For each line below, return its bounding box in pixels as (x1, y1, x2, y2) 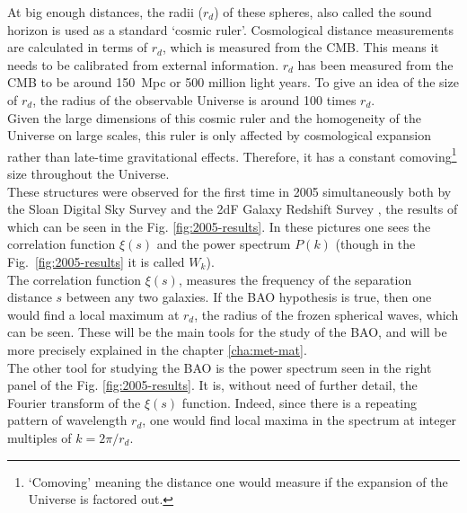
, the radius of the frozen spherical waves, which (194, 305, 459, 323)
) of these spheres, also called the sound (214, 3, 432, 21)
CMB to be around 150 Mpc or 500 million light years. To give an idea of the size (7, 73, 459, 92)
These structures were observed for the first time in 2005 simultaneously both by (7, 181, 452, 200)
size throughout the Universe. (7, 164, 170, 182)
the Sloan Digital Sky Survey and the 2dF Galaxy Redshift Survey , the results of (7, 199, 458, 218)
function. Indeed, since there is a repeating (181, 393, 417, 411)
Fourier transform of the (7, 393, 141, 411)
